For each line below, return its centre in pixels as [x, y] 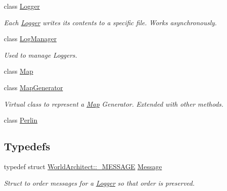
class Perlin [21, 120]
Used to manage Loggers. [41, 55]
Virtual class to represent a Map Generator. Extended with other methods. [114, 103]
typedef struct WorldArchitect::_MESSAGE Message [83, 166]
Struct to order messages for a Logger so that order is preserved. [99, 183]
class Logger [22, 6]
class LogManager [30, 39]
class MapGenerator [34, 87]
